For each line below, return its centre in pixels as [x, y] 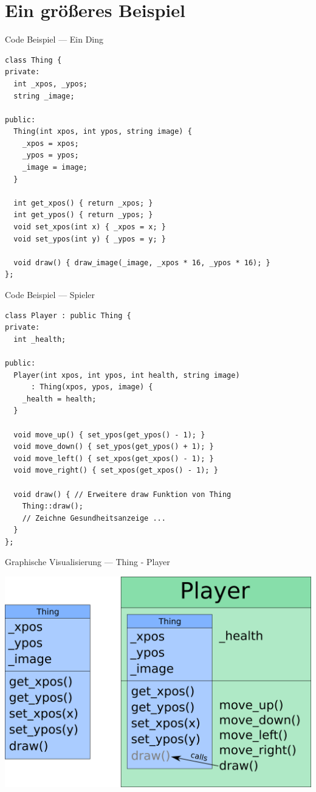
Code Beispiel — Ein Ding [54, 39]
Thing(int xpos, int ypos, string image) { [103, 132]
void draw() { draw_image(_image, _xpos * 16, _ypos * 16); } [142, 262]
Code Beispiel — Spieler [50, 294]
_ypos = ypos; [50, 155]
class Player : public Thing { [68, 315]
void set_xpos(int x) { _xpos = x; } [90, 227]
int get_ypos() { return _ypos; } [83, 215]
